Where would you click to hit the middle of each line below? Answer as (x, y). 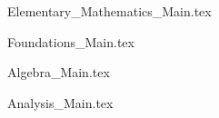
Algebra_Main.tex (59, 72)
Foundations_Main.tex (71, 41)
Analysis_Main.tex (60, 102)
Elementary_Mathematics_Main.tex (109, 11)
